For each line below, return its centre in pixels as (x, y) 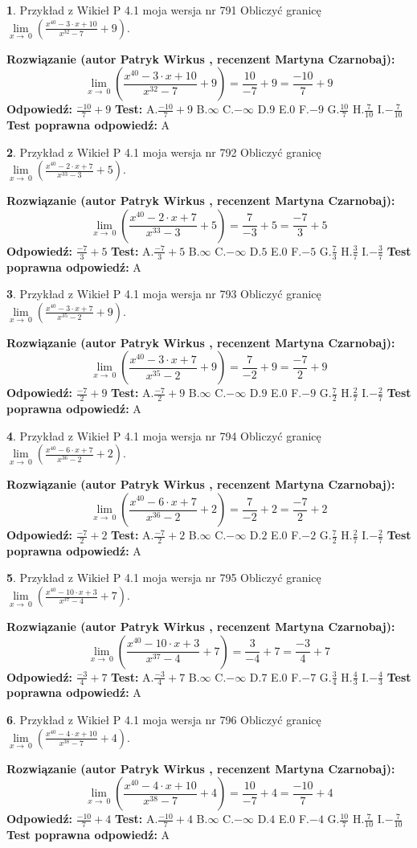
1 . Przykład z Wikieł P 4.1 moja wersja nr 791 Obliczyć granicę (164, 10)
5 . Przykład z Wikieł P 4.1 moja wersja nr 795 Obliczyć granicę (164, 578)
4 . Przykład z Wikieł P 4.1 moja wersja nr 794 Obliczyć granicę (164, 435)
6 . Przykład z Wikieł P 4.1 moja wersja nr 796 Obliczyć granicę (164, 720)
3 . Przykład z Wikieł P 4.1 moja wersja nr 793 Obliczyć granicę (164, 294)
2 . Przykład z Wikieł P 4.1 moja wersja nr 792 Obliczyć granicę (164, 152)
